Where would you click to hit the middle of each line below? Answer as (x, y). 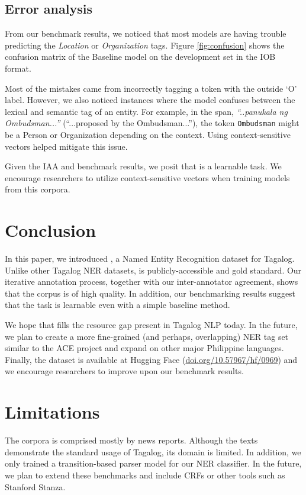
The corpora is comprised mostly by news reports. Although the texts (131, 440)
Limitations (52, 412)
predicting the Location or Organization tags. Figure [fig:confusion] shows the (145, 45)
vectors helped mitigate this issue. (66, 146)
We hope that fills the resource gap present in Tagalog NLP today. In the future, (151, 325)
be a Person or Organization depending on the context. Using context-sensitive (148, 135)
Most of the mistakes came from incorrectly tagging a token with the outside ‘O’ (151, 88)
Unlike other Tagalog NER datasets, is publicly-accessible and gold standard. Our (153, 270)
